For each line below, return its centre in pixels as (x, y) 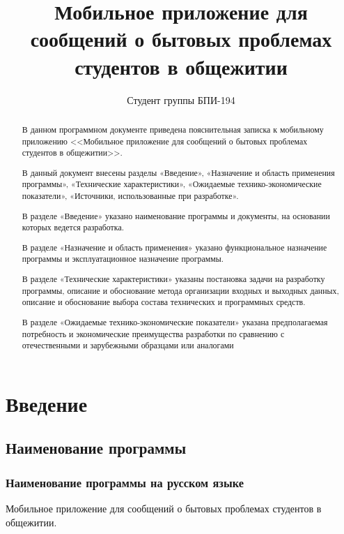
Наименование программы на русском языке (125, 482)
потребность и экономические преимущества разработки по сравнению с (153, 333)
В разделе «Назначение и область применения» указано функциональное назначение (174, 247)
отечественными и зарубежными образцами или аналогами (128, 345)
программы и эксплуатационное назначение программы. (123, 259)
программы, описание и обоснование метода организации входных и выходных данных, (180, 290)
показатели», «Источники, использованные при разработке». (130, 196)
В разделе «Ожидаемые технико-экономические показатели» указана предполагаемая (175, 321)
